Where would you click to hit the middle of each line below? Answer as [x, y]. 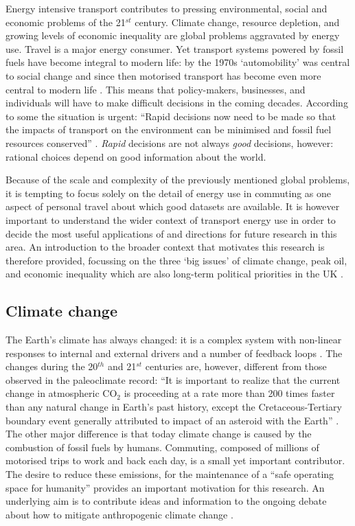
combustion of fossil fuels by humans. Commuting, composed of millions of [162, 447]
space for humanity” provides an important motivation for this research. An [165, 487]
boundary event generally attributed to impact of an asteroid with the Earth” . [172, 420]
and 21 [122, 366]
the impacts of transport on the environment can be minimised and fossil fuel [169, 129]
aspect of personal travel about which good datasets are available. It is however [173, 206]
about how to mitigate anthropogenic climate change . [119, 514]
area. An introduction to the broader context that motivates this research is [165, 247]
